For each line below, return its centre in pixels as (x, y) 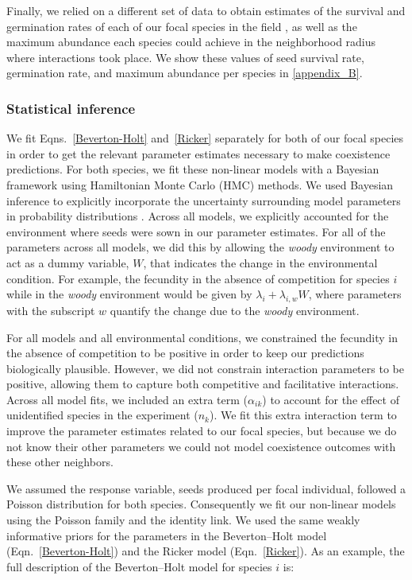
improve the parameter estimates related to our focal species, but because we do (202, 431)
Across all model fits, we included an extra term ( (127, 399)
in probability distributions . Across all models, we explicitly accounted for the (198, 216)
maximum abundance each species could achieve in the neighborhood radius (191, 42)
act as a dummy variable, (68, 262)
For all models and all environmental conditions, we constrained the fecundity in (202, 337)
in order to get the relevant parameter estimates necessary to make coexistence (198, 153)
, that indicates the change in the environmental (260, 262)
